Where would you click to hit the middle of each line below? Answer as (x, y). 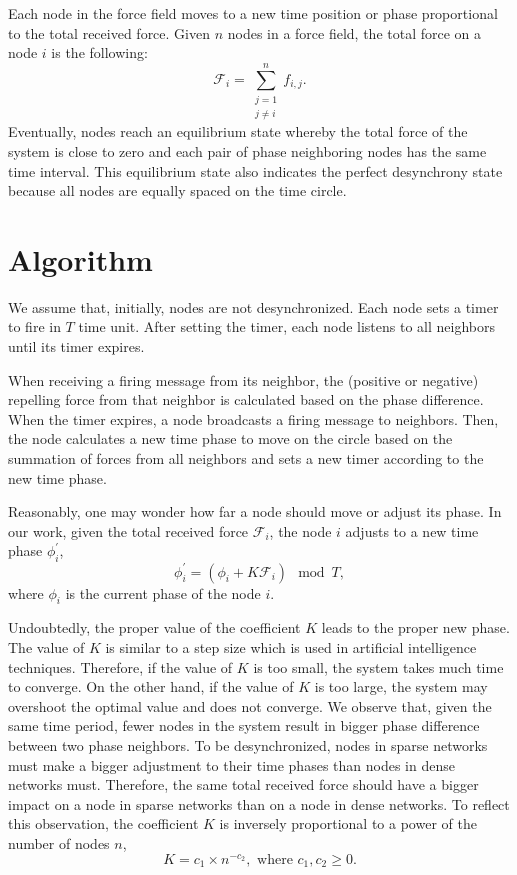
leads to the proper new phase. (415, 627)
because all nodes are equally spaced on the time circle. (177, 190)
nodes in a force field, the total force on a (354, 32)
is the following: (99, 52)
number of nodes (59, 843)
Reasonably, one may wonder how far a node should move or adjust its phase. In (255, 511)
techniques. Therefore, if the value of (120, 666)
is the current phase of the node (163, 592)
